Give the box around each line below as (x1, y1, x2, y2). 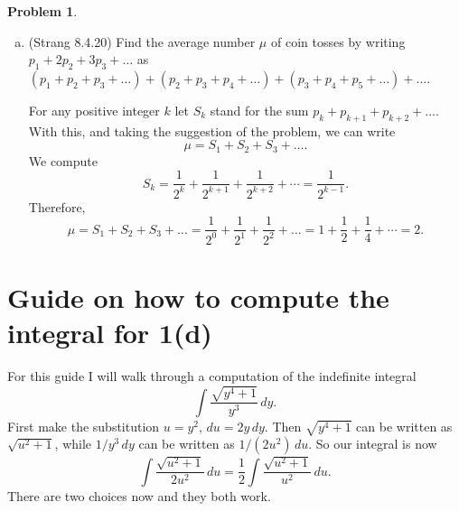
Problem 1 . (7, 2, 78, 20)
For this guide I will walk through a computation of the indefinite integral (7, 367, 417, 386)
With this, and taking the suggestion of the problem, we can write (28, 121, 396, 140)
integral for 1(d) (7, 314, 212, 351)
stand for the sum (210, 100, 309, 119)
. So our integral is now (308, 434, 437, 453)
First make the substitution (7, 416, 160, 435)
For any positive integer (28, 100, 160, 119)
